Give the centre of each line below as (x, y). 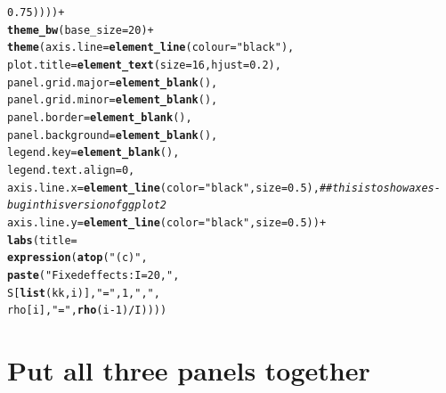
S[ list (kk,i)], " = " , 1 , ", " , (84, 293)
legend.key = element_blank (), (93, 153)
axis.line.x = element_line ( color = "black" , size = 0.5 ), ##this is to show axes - (224, 188)
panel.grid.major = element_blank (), (113, 82)
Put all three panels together (189, 370)
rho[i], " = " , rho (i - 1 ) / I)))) (87, 311)
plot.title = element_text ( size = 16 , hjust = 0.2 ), (144, 65)
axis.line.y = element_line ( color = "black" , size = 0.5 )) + (167, 222)
